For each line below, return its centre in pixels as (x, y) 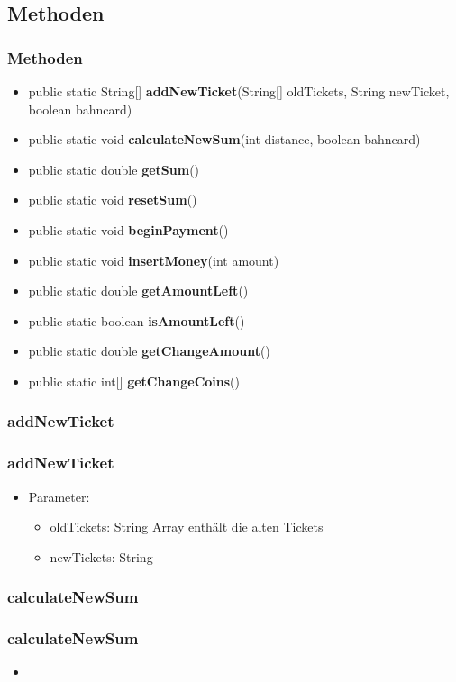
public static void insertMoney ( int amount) (154, 260)
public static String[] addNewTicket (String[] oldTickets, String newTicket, (239, 91)
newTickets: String (101, 556)
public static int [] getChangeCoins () (134, 381)
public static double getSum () (114, 169)
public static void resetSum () (113, 200)
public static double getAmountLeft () (138, 291)
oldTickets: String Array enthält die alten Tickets (187, 527)
